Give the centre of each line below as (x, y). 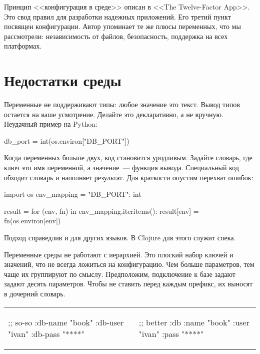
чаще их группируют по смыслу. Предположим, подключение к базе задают (120, 274)
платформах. (23, 46)
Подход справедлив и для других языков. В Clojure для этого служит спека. (120, 238)
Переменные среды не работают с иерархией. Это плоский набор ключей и (119, 254)
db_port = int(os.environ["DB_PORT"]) (67, 140)
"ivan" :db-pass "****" (46, 333)
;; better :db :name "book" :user (194, 322)
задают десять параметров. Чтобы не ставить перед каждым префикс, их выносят (128, 284)
